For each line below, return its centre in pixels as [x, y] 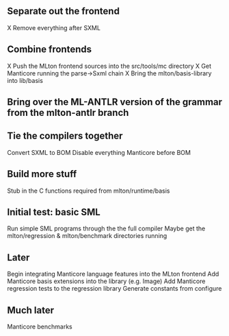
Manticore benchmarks [40, 327]
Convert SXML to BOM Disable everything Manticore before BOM [99, 152]
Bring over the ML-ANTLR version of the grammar [115, 102]
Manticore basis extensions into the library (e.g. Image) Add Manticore [106, 281]
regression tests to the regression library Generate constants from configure [114, 289]
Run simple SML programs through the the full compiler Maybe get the [106, 228]
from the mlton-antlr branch [68, 113]
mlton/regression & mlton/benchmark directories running [87, 236]
